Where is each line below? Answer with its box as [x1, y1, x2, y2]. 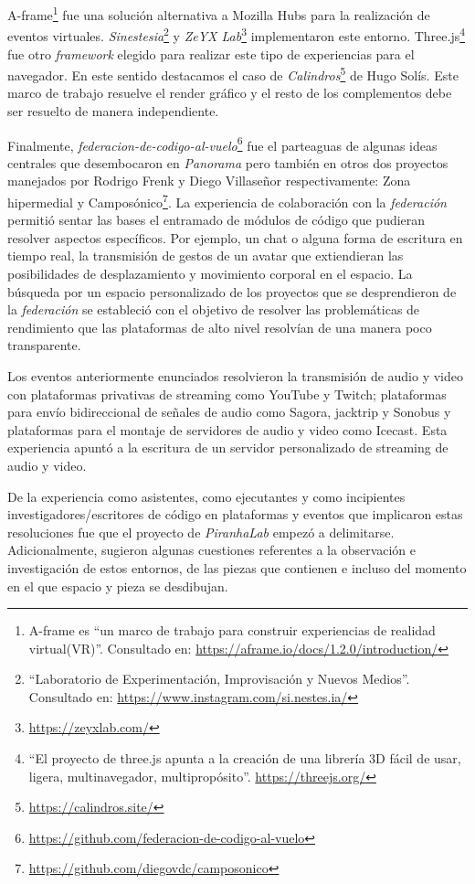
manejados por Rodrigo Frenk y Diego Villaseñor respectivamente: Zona [7, 171, 411, 190]
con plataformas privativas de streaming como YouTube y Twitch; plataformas [7, 384, 447, 403]
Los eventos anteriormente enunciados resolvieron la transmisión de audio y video [7, 366, 463, 385]
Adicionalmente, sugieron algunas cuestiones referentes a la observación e [7, 540, 417, 559]
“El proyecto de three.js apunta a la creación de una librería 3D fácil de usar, [28, 749, 461, 768]
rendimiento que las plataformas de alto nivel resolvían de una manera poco [7, 317, 432, 336]
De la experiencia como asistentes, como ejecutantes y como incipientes [7, 486, 406, 506]
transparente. [7, 335, 81, 355]
